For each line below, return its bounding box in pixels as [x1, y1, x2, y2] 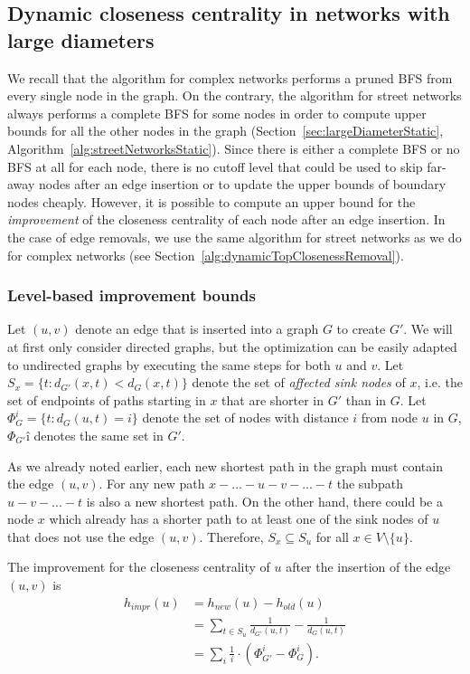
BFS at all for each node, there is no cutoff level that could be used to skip [7, 157, 423, 176]
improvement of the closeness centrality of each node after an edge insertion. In [7, 210, 446, 229]
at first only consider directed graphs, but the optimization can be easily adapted [7, 337, 457, 356]
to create [336, 319, 386, 338]
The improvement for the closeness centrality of [7, 557, 270, 576]
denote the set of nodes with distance [142, 408, 349, 427]
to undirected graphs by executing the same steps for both [7, 355, 331, 374]
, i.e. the [417, 373, 464, 392]
